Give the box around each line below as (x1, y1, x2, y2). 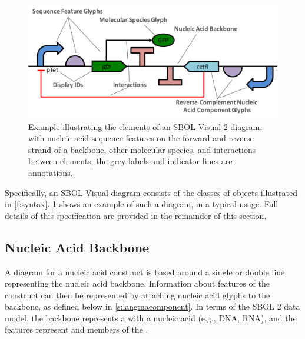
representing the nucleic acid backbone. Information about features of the (5, 277, 270, 290)
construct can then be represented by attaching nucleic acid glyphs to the (5, 288, 270, 301)
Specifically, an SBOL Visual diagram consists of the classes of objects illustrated (5, 186, 297, 198)
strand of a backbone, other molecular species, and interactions (28, 143, 256, 155)
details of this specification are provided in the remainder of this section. (5, 209, 267, 221)
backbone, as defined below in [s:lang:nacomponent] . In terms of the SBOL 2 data (5, 300, 300, 313)
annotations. (28, 166, 73, 178)
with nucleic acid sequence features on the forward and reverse (28, 132, 254, 144)
